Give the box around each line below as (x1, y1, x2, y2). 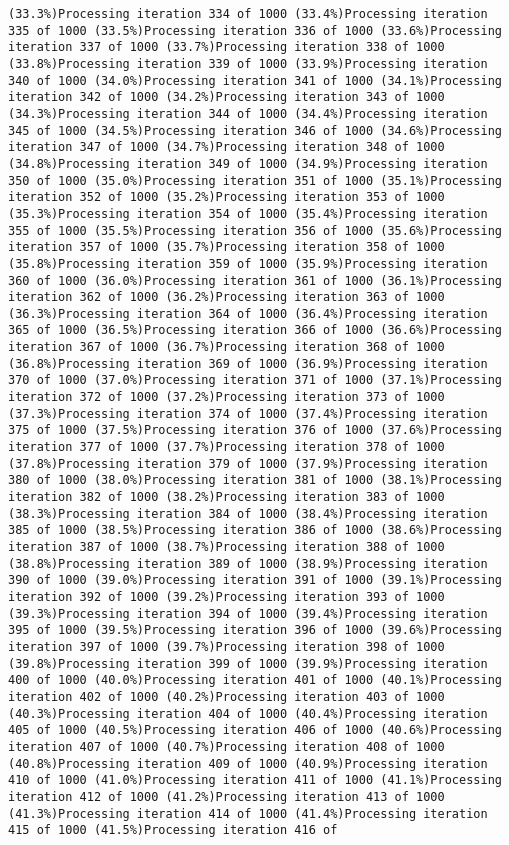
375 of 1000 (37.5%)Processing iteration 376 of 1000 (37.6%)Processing (8, 423, 502, 438)
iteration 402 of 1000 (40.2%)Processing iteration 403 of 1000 (8, 689, 445, 704)
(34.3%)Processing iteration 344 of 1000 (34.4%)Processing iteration (8, 106, 488, 121)
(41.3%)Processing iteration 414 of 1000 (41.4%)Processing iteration (8, 806, 488, 821)
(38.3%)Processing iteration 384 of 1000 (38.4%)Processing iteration (8, 506, 488, 521)
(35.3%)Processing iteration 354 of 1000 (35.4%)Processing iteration (8, 206, 488, 221)
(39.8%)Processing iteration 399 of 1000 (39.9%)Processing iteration (8, 656, 488, 671)
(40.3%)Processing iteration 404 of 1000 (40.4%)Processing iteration (8, 706, 488, 721)
